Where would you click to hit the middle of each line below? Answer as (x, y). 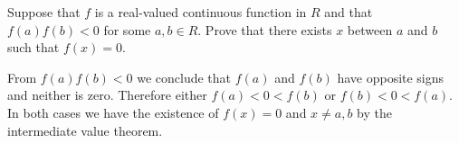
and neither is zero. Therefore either (107, 95)
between (370, 29)
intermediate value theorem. (85, 130)
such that (33, 47)
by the (374, 112)
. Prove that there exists (265, 29)
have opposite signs (391, 77)
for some (127, 29)
